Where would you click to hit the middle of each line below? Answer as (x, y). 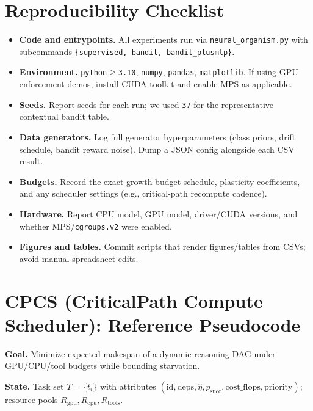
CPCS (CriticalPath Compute (134, 300)
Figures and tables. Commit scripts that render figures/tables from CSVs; (162, 246)
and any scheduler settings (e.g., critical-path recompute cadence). (143, 193)
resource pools (31, 399)
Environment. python (63, 72)
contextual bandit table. (64, 116)
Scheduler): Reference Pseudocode (153, 324)
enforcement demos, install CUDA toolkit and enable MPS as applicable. (156, 84)
